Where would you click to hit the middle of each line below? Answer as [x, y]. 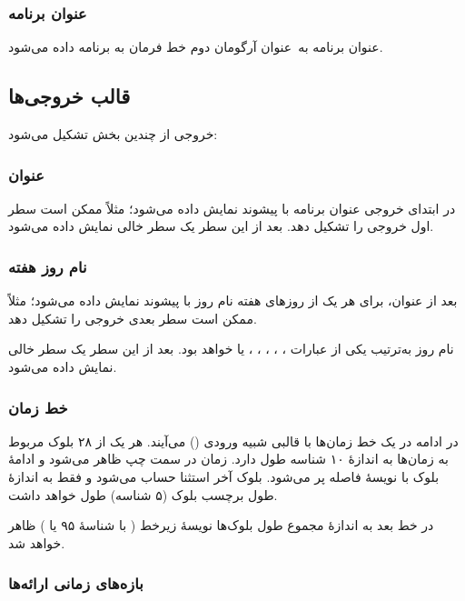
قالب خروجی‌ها [69, 96]
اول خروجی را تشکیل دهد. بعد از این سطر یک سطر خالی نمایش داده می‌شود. [221, 226]
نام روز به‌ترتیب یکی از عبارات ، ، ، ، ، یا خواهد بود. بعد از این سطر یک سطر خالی [231, 349]
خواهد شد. [37, 542]
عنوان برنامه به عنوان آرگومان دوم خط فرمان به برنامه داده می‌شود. [196, 47]
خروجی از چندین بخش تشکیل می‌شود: [113, 134]
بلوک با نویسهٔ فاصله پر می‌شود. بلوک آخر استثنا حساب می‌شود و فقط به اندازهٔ [224, 477]
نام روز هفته [48, 266]
